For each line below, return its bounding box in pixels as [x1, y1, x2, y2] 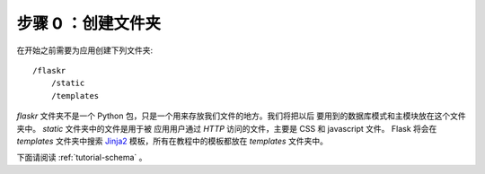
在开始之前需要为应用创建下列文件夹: [16, 45, 154, 56]
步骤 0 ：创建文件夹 [16, 13, 162, 33]
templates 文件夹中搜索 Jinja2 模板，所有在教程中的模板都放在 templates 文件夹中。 [16, 135, 328, 146]
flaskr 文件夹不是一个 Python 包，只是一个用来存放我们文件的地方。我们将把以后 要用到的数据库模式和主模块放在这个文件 [16, 110, 466, 121]
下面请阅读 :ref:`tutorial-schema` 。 [16, 152, 147, 163]
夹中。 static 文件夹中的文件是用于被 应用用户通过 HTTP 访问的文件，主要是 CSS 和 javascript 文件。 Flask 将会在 [16, 123, 437, 134]
